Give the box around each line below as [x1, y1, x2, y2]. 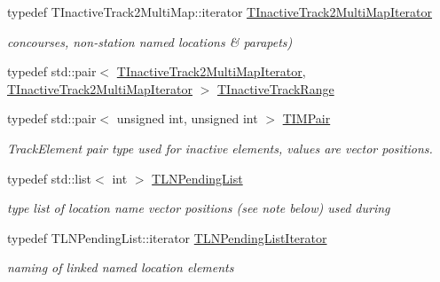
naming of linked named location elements [7, 258, 234, 277]
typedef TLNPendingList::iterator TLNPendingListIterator [7, 228, 327, 247]
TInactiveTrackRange [216, 79, 334, 98]
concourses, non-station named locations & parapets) [7, 32, 293, 51]
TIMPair [282, 109, 331, 128]
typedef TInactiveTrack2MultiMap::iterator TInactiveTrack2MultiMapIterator [7, 3, 433, 20]
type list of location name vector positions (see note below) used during [7, 199, 390, 217]
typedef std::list [7, 168, 92, 187]
